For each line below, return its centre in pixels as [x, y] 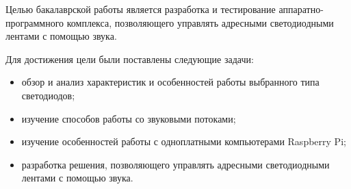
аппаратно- [301, 9]
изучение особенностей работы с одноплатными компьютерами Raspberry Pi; [184, 141]
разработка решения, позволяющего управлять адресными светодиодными [175, 164]
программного [35, 22]
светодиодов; [48, 95]
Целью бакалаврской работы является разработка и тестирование [141, 9]
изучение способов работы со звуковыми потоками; [129, 118]
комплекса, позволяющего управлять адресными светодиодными [200, 22]
